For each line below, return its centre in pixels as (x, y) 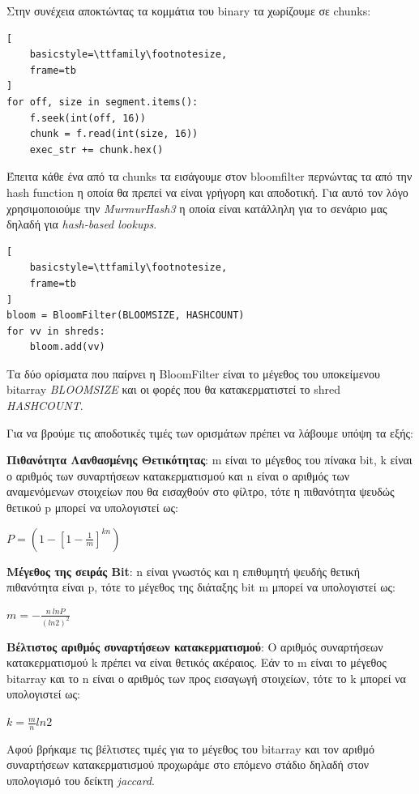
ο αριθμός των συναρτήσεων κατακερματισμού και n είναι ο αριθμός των (178, 475)
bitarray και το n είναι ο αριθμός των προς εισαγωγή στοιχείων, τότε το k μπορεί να (206, 678)
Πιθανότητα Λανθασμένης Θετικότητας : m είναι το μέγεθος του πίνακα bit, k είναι (209, 460)
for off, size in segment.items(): (103, 102)
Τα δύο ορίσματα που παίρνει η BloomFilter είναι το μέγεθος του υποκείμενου (193, 373)
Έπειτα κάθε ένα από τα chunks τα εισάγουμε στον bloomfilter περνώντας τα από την (209, 176)
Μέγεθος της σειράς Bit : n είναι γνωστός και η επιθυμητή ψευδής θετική (184, 571)
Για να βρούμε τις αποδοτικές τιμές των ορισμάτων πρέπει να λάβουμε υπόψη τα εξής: (210, 432)
